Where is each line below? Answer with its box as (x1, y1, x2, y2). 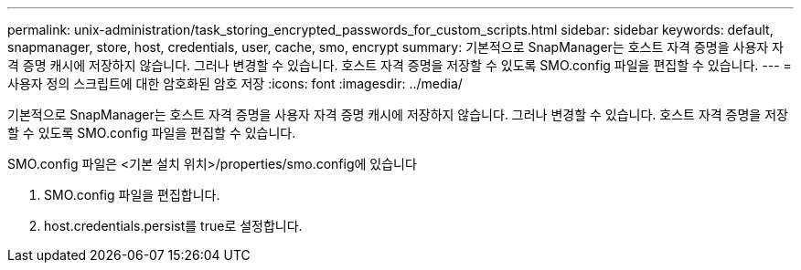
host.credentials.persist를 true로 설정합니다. (44, 218, 303, 234)
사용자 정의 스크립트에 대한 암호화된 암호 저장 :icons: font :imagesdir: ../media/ (7, 76, 463, 91)
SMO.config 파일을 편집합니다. (44, 187, 220, 202)
